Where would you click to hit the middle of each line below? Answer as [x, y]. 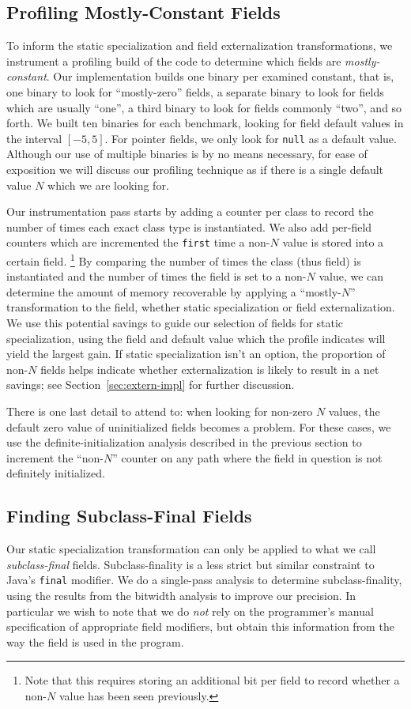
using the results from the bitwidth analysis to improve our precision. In [181, 596]
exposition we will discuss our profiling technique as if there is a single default [195, 170]
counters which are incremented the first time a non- [138, 242]
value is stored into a [333, 242]
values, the [354, 411]
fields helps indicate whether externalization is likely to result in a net [210, 369]
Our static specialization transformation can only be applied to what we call [191, 549]
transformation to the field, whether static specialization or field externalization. [201, 307]
